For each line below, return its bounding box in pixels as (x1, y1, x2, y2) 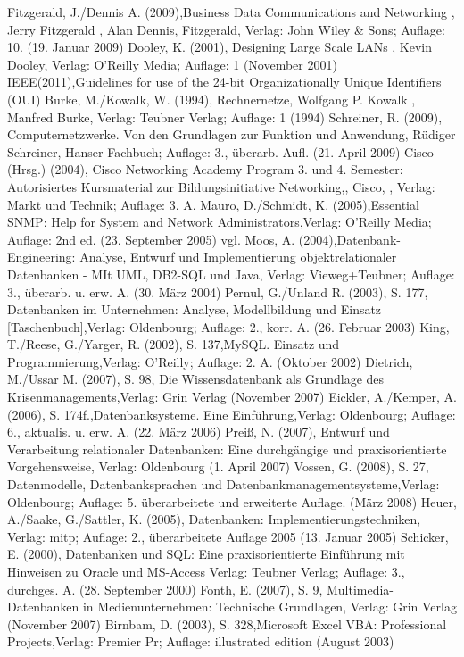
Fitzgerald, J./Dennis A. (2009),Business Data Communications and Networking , (7, 3, 455, 21)
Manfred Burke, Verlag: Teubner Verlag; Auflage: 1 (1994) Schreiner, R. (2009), (7, 107, 443, 126)
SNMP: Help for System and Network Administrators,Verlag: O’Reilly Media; (7, 212, 432, 231)
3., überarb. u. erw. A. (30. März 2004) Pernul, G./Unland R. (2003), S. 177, (7, 282, 428, 301)
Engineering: (7, 247, 76, 266)
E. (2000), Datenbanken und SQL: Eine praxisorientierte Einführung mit (7, 545, 405, 563)
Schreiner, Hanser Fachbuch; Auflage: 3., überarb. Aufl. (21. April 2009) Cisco (7, 142, 434, 161)
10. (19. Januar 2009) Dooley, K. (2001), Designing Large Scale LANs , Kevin (7, 37, 433, 56)
